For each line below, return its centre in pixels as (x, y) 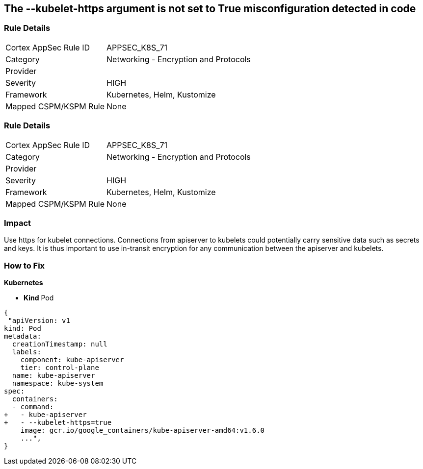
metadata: (23, 336)
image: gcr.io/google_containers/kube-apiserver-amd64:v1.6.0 (143, 431)
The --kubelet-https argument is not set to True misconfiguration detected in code (210, 9)
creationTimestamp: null (60, 344)
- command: (33, 407)
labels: (26, 352)
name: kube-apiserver (53, 376)
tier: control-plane (60, 368)
